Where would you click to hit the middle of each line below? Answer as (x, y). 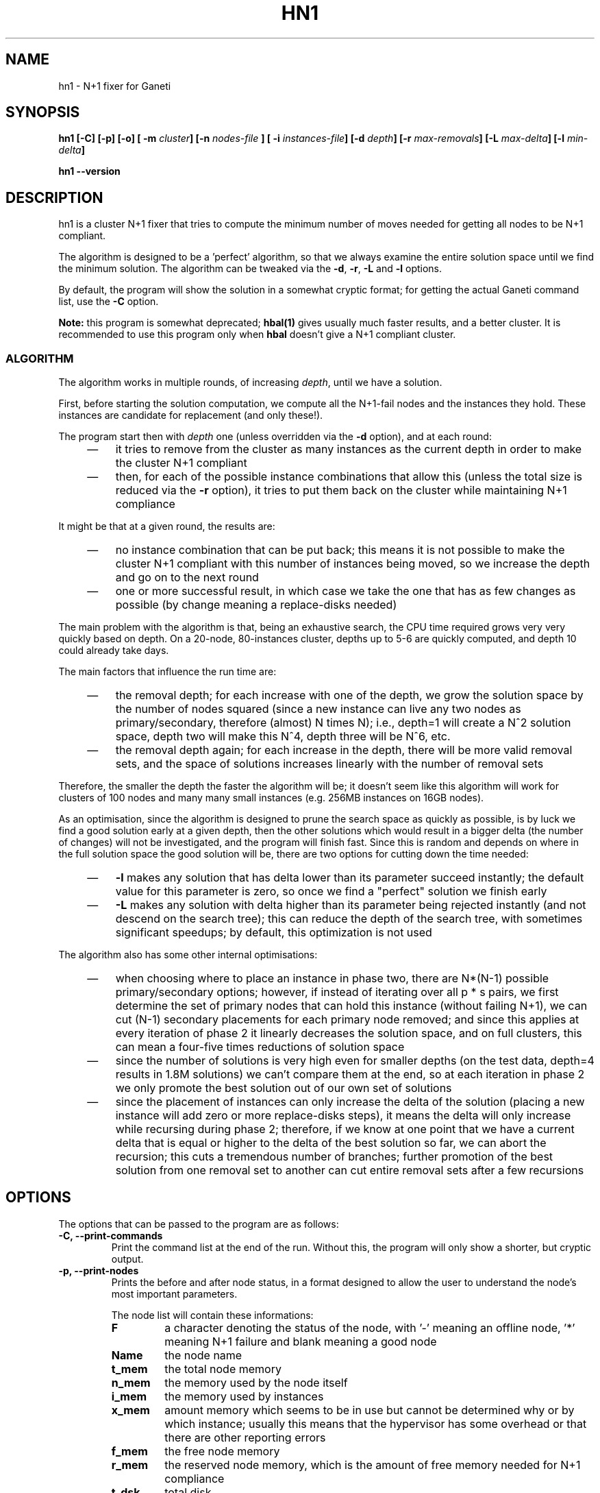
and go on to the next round (187, 578)
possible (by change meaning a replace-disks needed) (256, 605)
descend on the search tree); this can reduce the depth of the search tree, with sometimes (349, 919)
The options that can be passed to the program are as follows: (199, 1224)
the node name (203, 1355)
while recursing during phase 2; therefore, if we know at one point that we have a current (345, 1129)
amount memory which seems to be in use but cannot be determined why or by (370, 1410)
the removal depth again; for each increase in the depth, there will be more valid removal (344, 750)
